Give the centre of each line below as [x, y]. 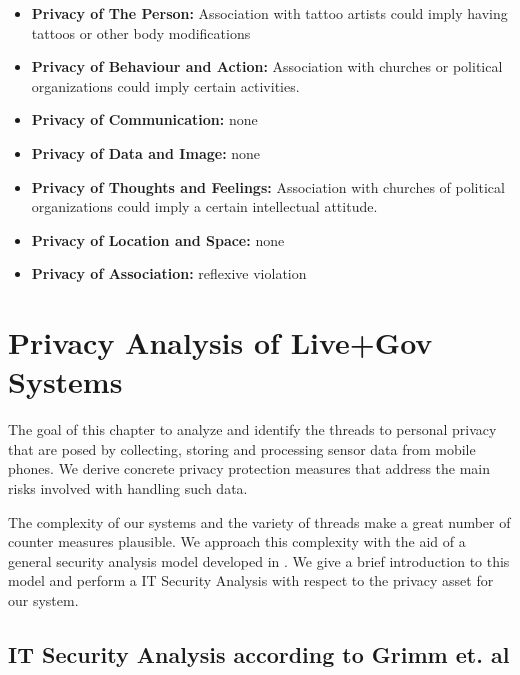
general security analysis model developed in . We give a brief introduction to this [259, 560]
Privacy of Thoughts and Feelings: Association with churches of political [268, 186]
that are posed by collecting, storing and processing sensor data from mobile [242, 448]
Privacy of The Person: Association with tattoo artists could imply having [269, 13]
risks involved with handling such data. [128, 488]
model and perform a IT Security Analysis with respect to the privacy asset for [251, 580]
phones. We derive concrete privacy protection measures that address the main [249, 468]
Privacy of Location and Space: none [158, 239]
